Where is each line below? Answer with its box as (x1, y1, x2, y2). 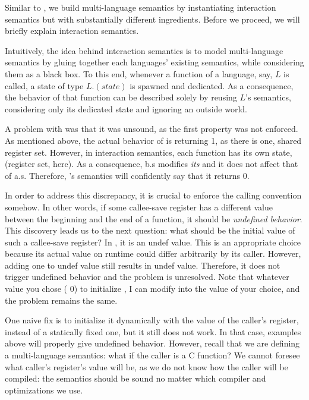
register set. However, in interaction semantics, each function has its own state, (5, 146, 292, 158)
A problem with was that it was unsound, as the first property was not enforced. (5, 122, 298, 135)
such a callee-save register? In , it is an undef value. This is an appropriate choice (5, 235, 301, 248)
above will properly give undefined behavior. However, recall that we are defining (5, 337, 300, 349)
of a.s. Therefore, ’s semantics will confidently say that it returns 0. (5, 169, 250, 181)
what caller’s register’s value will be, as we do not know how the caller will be (5, 360, 288, 373)
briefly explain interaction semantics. (5, 24, 139, 37)
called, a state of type (5, 79, 84, 92)
